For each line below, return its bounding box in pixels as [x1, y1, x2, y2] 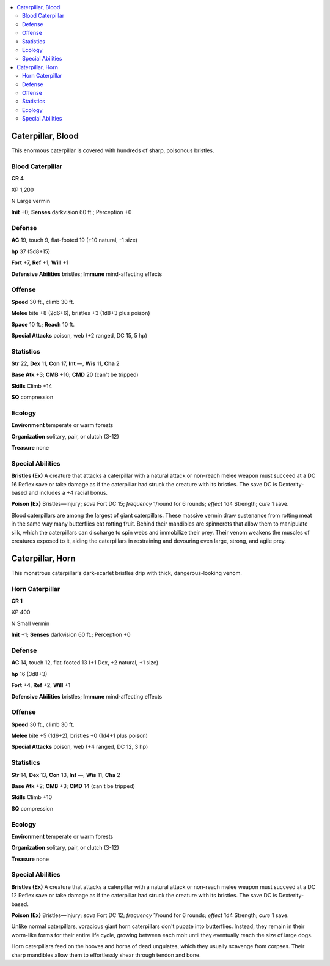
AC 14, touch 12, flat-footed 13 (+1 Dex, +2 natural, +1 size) [11, 659, 159, 666]
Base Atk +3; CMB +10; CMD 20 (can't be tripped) [11, 371, 139, 379]
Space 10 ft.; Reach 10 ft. [11, 321, 75, 328]
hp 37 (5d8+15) [11, 248, 51, 255]
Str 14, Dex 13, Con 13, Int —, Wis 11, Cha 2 [11, 771, 120, 778]
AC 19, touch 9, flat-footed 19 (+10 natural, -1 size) [11, 236, 137, 244]
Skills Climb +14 [11, 382, 53, 390]
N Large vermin [11, 197, 51, 204]
